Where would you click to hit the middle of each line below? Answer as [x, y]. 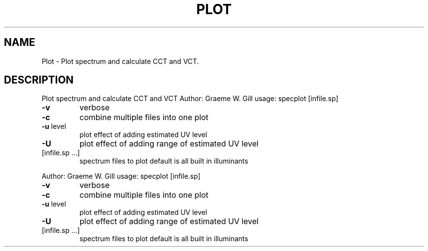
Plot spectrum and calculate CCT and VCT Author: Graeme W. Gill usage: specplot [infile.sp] [190, 99]
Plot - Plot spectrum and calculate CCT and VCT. [120, 61]
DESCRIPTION [39, 80]
